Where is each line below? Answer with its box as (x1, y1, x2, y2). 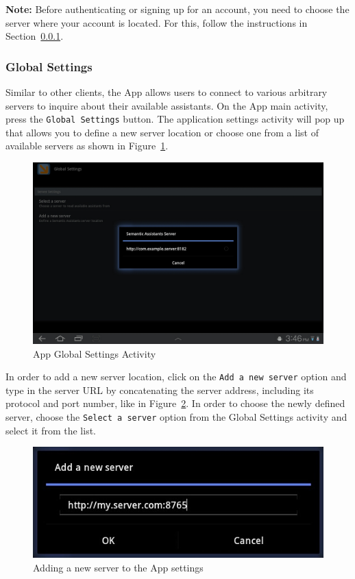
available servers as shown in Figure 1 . (5, 138, 169, 153)
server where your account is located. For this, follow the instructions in (5, 15, 308, 29)
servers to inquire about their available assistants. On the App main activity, (5, 98, 328, 112)
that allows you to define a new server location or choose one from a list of (5, 125, 319, 139)
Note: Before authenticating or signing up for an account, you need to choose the (5, 2, 350, 16)
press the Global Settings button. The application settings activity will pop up (5, 112, 345, 126)
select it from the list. (5, 423, 97, 437)
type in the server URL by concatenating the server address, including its (5, 382, 314, 397)
